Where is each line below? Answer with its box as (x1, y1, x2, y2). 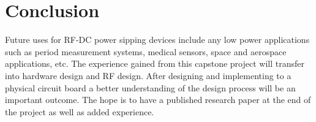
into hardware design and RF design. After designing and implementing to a (5, 69, 292, 82)
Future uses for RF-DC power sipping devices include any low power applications (5, 33, 310, 46)
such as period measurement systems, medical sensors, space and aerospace (5, 45, 287, 58)
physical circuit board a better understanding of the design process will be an (5, 81, 296, 94)
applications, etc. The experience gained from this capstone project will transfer (5, 57, 304, 70)
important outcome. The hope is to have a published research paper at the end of (5, 93, 311, 106)
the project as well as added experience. (5, 105, 154, 118)
